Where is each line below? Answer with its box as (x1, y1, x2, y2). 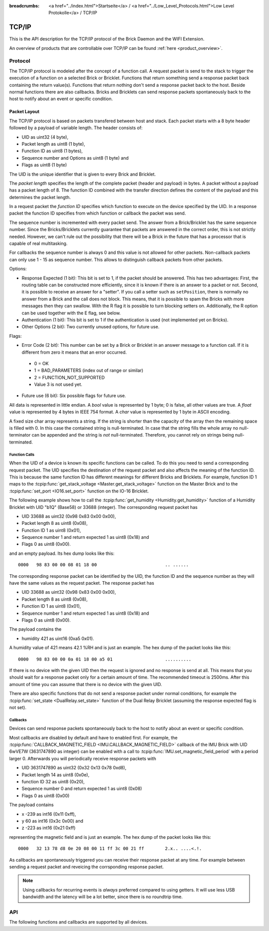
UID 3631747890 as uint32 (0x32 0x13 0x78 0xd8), (21, 765, 127, 771)
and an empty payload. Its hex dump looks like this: (9, 550, 115, 556)
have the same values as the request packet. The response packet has (9, 580, 154, 586)
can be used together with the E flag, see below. (21, 310, 121, 316)
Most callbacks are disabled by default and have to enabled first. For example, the (9, 734, 178, 740)
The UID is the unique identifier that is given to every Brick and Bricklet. (9, 171, 156, 177)
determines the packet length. (9, 194, 71, 200)
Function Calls (9, 452, 35, 457)
